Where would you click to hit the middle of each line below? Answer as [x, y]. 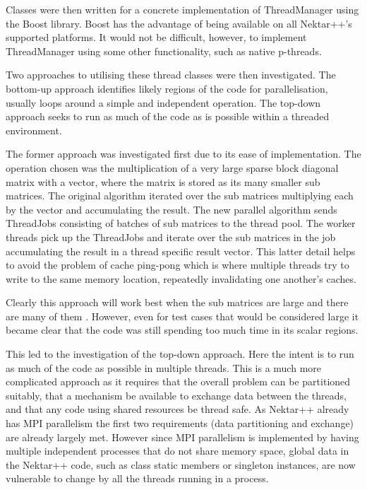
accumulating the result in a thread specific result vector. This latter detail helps [181, 251]
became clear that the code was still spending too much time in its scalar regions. [182, 330]
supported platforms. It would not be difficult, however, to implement [156, 37]
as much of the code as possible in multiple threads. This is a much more [164, 367]
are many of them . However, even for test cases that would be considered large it [182, 316]
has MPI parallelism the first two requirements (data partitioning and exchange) [180, 423]
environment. [34, 130]
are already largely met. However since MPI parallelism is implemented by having [182, 437]
